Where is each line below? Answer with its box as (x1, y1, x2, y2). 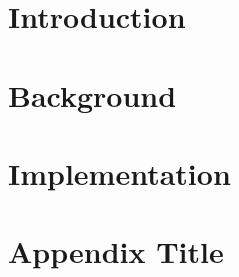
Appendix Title (8, 231, 224, 272)
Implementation (8, 152, 231, 193)
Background (8, 74, 177, 115)
